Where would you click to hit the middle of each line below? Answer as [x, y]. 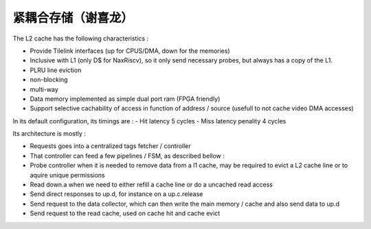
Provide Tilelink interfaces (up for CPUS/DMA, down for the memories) [130, 51]
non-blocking [49, 80]
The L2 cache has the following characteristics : [81, 38]
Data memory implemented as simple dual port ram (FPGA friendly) [125, 99]
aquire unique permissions [68, 175]
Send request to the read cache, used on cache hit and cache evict [125, 213]
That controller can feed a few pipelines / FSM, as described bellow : [127, 156]
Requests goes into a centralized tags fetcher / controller [111, 146]
